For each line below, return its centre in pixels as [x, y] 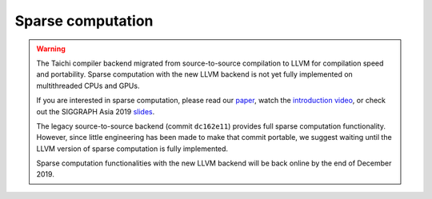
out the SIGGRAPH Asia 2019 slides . [96, 111]
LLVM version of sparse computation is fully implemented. [132, 149]
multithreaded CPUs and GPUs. [88, 86]
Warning [51, 49]
